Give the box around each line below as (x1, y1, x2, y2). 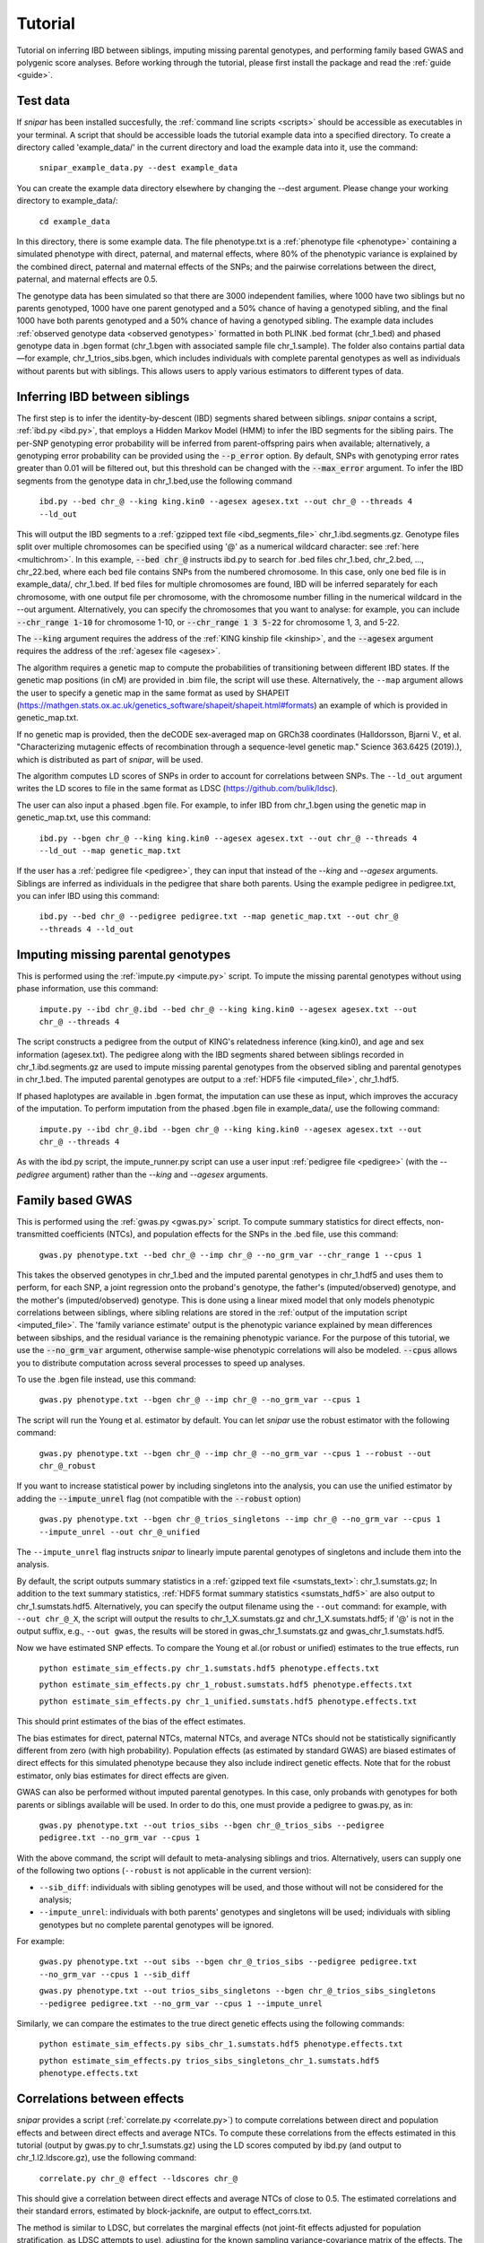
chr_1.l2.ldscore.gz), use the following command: (16, 2152, 197, 2163)
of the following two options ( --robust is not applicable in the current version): (16, 1865, 312, 1876)
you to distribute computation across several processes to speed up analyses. (16, 1357, 306, 1368)
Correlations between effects (16, 2091, 185, 2107)
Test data (16, 93, 71, 109)
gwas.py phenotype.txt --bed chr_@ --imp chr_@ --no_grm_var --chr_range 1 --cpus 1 (39, 1250, 422, 1260)
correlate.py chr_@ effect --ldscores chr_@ (39, 2173, 238, 2184)
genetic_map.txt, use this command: (16, 812, 151, 823)
